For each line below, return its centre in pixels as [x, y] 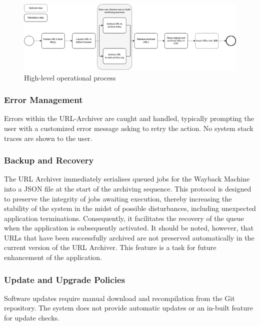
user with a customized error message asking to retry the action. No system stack [129, 128]
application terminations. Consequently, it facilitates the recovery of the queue [124, 218]
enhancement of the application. [53, 257]
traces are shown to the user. [48, 138]
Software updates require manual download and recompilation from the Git [119, 298]
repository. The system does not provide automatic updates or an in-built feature [128, 308]
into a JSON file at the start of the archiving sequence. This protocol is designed [128, 188]
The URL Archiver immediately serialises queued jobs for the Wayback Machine [127, 179]
